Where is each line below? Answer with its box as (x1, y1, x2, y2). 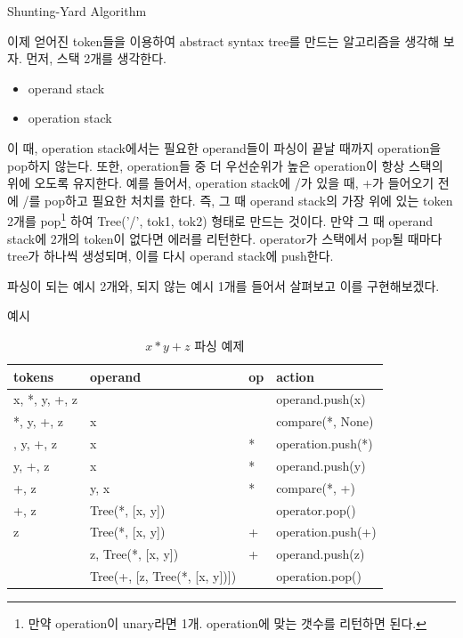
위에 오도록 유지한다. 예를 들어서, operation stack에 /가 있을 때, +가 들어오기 (7, 174, 435, 192)
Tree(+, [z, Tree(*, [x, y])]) (89, 567, 237, 586)
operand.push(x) (276, 390, 366, 408)
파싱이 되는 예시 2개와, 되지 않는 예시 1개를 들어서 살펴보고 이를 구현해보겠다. (7, 276, 440, 295)
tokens (13, 367, 54, 385)
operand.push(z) (276, 545, 365, 563)
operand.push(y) (276, 456, 366, 474)
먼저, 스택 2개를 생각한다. (26, 49, 167, 68)
